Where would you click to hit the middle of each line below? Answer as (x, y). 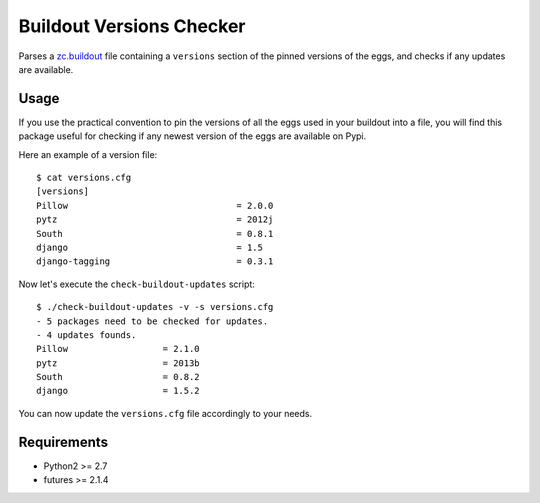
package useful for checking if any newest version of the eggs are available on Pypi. (192, 136)
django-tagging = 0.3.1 (155, 261)
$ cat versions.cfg (84, 178)
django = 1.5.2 (118, 391)
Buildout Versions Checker (132, 26)
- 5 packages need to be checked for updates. (152, 321)
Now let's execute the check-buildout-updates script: (136, 284)
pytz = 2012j (155, 219)
